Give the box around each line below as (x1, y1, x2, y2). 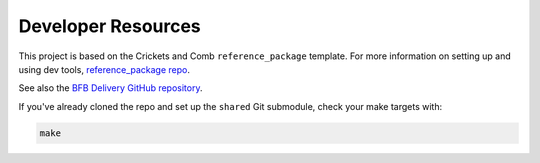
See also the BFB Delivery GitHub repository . (18, 82, 203, 94)
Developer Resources (18, 15, 202, 37)
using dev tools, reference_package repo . (18, 63, 190, 75)
